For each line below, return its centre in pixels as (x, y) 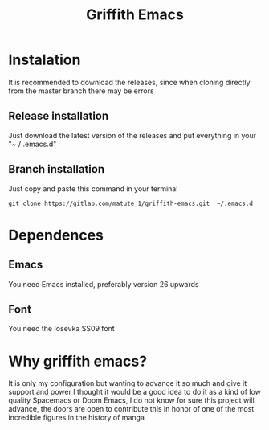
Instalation (45, 60)
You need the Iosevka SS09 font (61, 329)
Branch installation (57, 169)
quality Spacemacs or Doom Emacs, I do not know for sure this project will (131, 400)
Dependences (56, 235)
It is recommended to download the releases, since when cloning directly (129, 82)
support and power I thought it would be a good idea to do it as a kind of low (134, 392)
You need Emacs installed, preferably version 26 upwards (104, 284)
